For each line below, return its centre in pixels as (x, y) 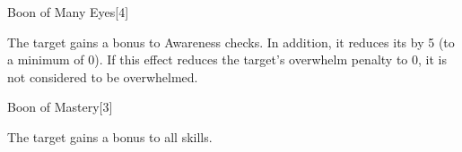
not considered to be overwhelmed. (103, 76)
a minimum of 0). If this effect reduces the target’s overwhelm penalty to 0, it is (227, 59)
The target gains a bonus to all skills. (110, 136)
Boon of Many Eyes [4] (68, 12)
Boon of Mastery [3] (60, 107)
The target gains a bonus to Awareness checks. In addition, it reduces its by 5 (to (231, 42)
